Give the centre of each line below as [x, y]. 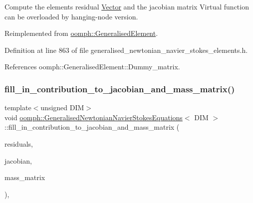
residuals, [19, 143]
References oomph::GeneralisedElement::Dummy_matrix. [92, 67]
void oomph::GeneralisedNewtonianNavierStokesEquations [94, 117]
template [18, 107]
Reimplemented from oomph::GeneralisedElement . [81, 33]
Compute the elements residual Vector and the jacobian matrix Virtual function [127, 6]
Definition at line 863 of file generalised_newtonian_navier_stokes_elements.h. [126, 50]
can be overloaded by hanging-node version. [71, 16]
